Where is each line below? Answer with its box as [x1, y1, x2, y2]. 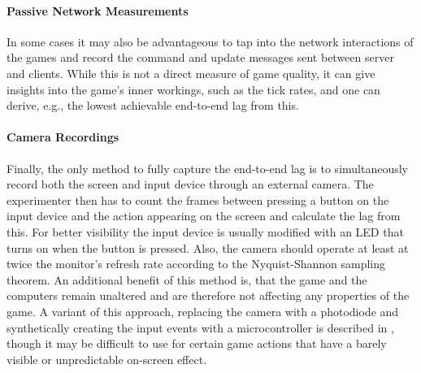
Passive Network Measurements [7, 2, 189, 19]
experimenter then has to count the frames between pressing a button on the [7, 191, 389, 208]
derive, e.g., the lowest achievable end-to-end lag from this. [7, 97, 299, 114]
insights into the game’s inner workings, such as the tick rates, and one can [7, 80, 380, 98]
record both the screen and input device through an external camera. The [7, 176, 374, 193]
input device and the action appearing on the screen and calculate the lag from [7, 207, 401, 224]
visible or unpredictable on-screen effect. [7, 350, 207, 367]
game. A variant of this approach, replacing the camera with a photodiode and [7, 302, 399, 319]
